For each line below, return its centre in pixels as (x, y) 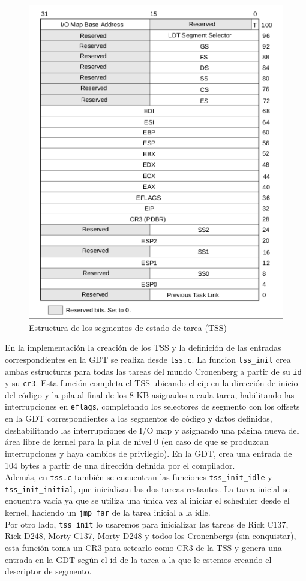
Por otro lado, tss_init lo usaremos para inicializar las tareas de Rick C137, (147, 524)
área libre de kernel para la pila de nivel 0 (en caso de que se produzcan (137, 442)
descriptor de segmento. (48, 571)
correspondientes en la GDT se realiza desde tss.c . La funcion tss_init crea (148, 359)
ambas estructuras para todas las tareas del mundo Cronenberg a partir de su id (153, 371)
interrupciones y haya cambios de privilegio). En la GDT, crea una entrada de (148, 453)
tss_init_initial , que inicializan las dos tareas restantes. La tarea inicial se (147, 488)
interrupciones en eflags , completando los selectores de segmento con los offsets (152, 406)
